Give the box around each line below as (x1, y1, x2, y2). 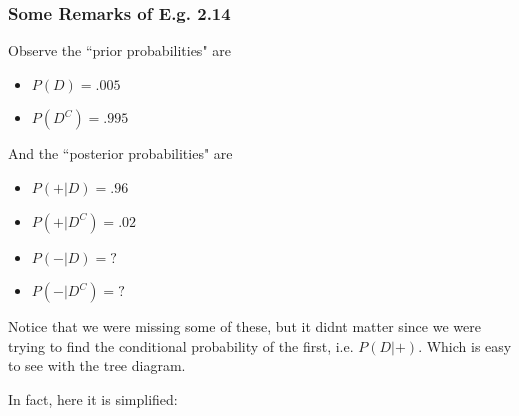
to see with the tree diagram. (8, 355, 186, 376)
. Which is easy (418, 335, 512, 356)
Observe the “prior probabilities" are (8, 40, 231, 61)
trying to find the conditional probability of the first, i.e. (8, 335, 354, 356)
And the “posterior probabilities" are (8, 143, 233, 164)
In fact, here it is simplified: (8, 388, 178, 409)
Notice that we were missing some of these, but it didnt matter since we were (8, 316, 481, 337)
